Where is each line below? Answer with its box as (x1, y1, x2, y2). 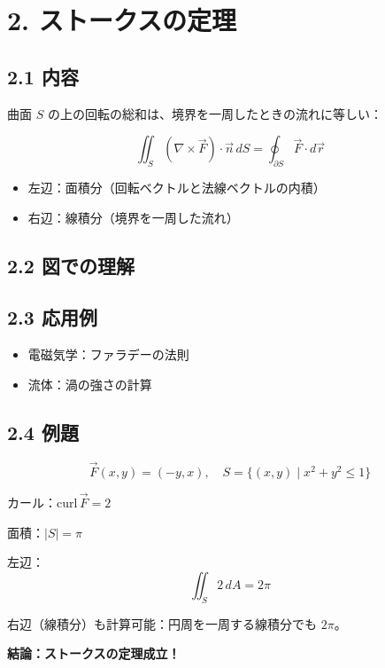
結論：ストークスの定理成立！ (7, 644, 181, 663)
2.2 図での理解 (7, 251, 135, 279)
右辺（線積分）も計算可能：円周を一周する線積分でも (7, 614, 317, 633)
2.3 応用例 (7, 303, 97, 331)
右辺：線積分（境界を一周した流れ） (27, 208, 239, 226)
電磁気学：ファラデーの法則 (27, 345, 189, 364)
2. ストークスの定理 (7, 2, 236, 38)
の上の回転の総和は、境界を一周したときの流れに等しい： (47, 104, 382, 122)
